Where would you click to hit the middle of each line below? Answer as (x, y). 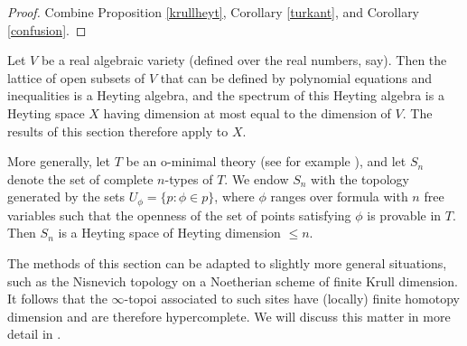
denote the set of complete (80, 178)
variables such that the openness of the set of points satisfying (179, 215)
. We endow (257, 178)
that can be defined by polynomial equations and (296, 77)
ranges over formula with (339, 196)
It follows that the (57, 299)
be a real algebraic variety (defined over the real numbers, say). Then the (244, 60)
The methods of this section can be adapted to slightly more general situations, (227, 262)
